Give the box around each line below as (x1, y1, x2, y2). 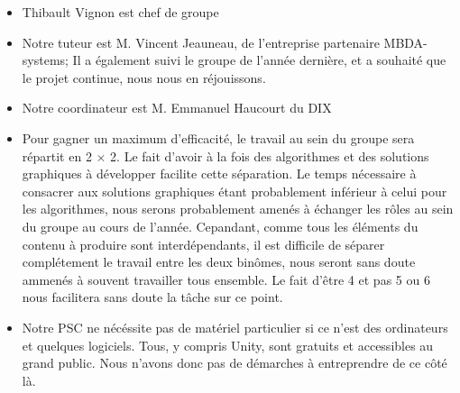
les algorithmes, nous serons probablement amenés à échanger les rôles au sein (22, 199, 454, 218)
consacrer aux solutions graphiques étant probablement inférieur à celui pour (22, 181, 447, 200)
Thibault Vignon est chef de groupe (22, 3, 219, 21)
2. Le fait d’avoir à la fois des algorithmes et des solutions (110, 146, 429, 165)
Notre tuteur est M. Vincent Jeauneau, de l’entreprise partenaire (22, 32, 380, 51)
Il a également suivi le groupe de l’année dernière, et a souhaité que (72, 50, 446, 69)
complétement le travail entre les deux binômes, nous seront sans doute (22, 252, 416, 271)
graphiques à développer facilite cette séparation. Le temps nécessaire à (22, 164, 417, 183)
